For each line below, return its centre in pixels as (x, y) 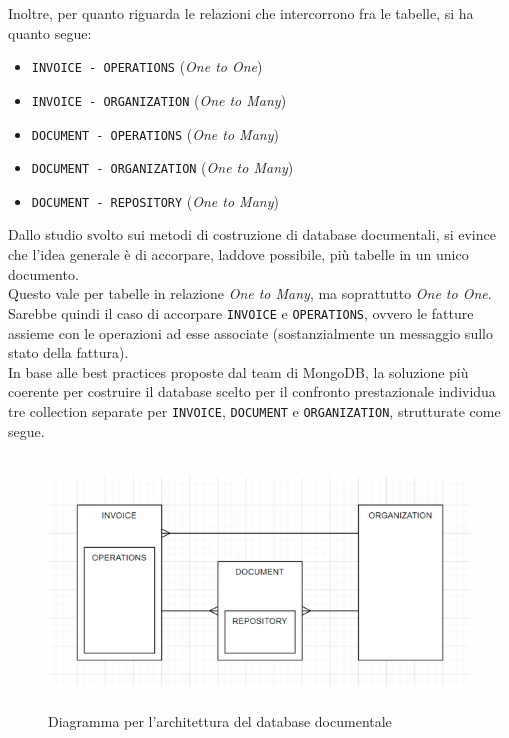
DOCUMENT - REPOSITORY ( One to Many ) (155, 200)
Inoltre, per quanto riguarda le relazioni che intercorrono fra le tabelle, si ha (241, 13)
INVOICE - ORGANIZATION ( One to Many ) (159, 99)
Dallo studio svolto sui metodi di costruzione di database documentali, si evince (252, 234)
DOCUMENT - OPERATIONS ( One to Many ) (155, 133)
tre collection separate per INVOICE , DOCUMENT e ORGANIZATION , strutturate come (254, 410)
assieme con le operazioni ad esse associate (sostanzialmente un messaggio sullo (250, 332)
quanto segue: (50, 32)
